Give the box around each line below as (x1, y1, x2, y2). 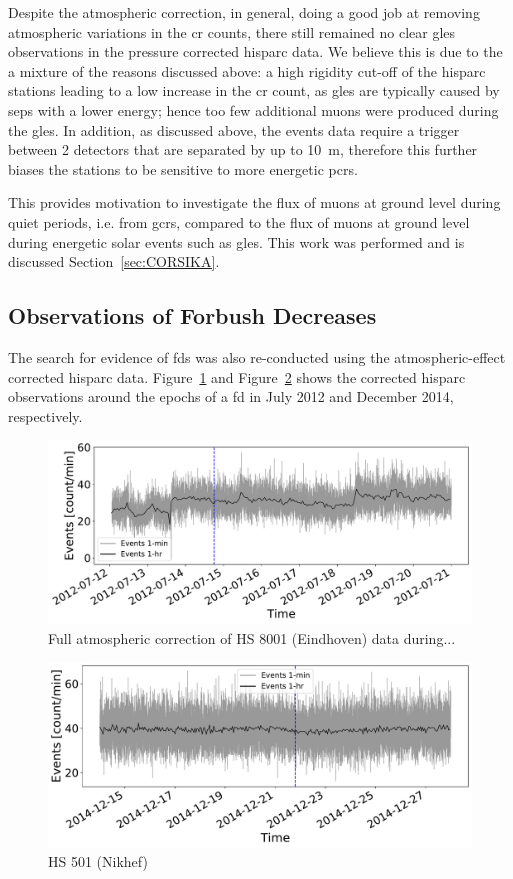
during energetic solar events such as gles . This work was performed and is (8, 231, 465, 252)
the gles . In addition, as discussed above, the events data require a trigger (8, 119, 460, 140)
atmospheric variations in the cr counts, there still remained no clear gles (8, 21, 456, 42)
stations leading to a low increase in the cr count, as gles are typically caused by (8, 80, 500, 101)
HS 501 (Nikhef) (48, 851, 148, 872)
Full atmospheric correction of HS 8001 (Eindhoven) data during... (48, 627, 456, 648)
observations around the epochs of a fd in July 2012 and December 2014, (8, 386, 454, 407)
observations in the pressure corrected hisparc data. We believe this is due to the (8, 41, 503, 62)
